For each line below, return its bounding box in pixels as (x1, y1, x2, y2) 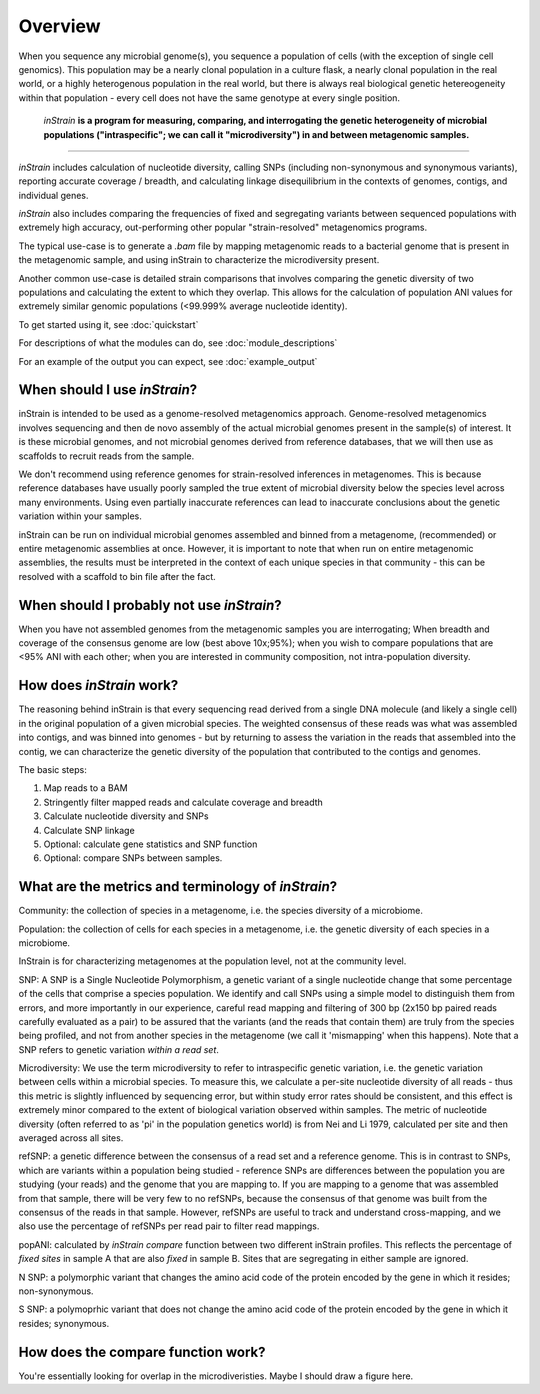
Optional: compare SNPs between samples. (43, 852, 223, 864)
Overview (18, 15, 101, 37)
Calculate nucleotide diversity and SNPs (43, 810, 209, 822)
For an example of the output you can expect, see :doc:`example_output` (18, 355, 318, 367)
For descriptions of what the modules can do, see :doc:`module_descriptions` (18, 337, 338, 349)
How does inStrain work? (18, 677, 179, 694)
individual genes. (18, 189, 89, 201)
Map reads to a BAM (43, 782, 129, 794)
